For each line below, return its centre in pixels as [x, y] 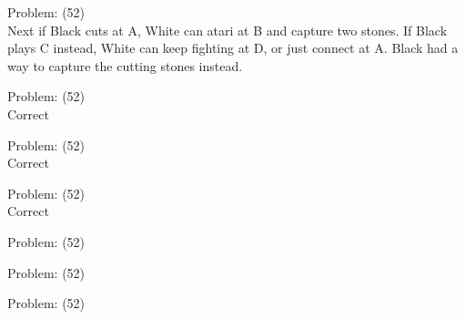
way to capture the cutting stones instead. [125, 65]
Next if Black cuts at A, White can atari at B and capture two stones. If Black [228, 30]
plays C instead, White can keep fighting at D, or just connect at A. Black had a [233, 48]
